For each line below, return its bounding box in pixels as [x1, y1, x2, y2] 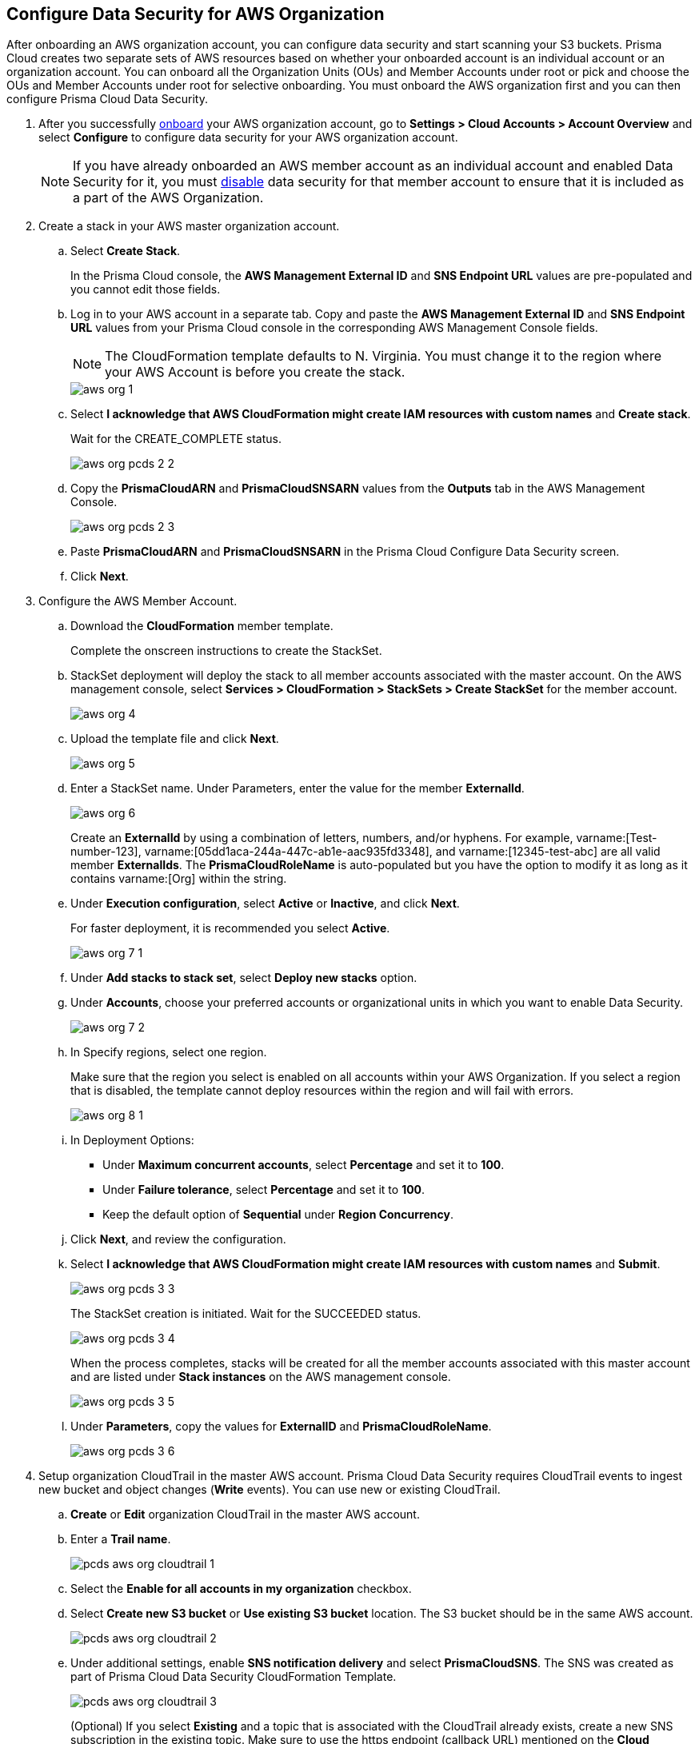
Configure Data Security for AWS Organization [6, 4, 385, 24]
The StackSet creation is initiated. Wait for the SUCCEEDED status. [70, 1307, 421, 1321]
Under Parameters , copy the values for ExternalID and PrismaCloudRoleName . [70, 1419, 492, 1434]
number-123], [70, 844, 142, 859]
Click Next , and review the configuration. [70, 1232, 286, 1247]
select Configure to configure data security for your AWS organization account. [38, 130, 458, 145]
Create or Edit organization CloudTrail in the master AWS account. [70, 1507, 420, 1522]
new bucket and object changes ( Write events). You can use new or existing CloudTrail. [38, 1483, 501, 1497]
